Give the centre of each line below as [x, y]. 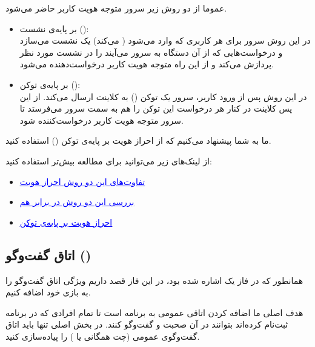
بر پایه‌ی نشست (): [54, 28]
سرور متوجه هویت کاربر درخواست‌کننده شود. [101, 120]
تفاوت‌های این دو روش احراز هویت [82, 181]
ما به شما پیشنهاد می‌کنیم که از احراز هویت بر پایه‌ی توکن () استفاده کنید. [138, 140]
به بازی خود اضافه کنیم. [48, 292]
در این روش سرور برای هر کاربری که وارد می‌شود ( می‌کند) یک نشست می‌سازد [165, 40]
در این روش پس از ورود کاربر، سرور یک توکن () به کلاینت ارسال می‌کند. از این [163, 96]
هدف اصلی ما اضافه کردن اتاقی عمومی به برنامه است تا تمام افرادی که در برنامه [154, 312]
